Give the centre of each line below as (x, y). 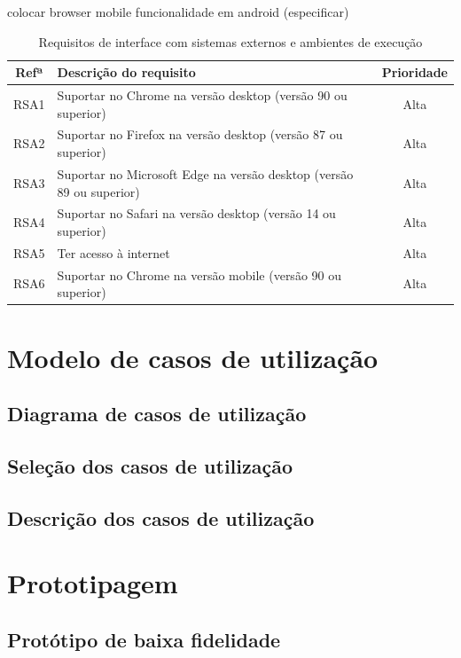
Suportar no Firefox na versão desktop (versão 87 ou (200, 134)
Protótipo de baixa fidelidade (144, 639)
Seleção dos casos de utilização (150, 465)
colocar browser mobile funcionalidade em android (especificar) (178, 12)
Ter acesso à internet (113, 252)
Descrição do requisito (126, 72)
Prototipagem (93, 583)
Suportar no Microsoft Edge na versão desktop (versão (205, 173)
